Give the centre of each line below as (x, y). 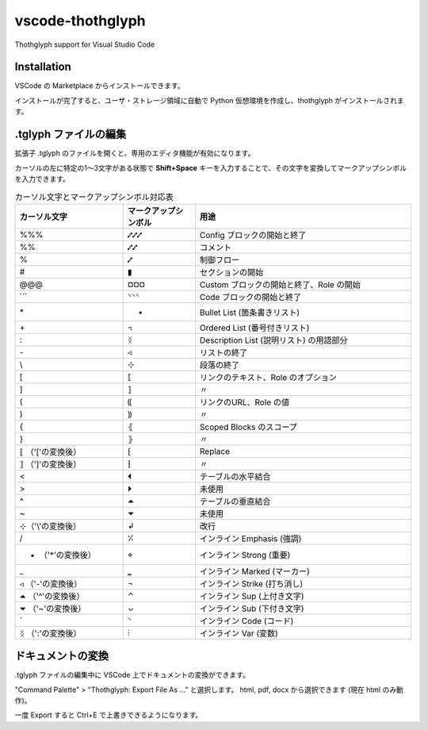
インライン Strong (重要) (245, 555)
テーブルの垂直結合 (235, 501)
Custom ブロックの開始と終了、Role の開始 (280, 284)
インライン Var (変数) (239, 633)
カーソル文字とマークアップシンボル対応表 (94, 197)
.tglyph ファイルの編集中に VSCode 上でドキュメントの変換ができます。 (132, 675)
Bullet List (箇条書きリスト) (250, 312)
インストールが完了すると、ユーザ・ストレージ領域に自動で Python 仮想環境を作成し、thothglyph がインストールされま (209, 100)
